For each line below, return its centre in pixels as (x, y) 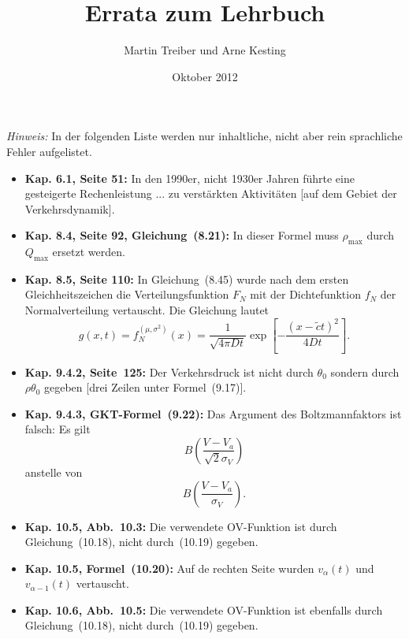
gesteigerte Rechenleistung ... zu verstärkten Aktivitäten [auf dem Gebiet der (211, 193)
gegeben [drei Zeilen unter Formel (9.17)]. (145, 387)
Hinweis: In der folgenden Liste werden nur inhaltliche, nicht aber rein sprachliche (204, 136)
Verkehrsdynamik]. (70, 208)
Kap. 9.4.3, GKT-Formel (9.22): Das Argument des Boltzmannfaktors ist (213, 413)
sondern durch (365, 372)
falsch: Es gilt (58, 429)
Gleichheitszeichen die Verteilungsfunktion (127, 294)
